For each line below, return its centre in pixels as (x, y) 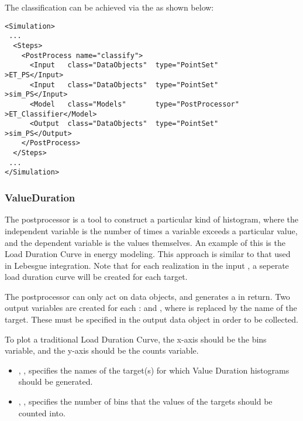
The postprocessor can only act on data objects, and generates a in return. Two (147, 296)
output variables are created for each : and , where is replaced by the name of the (151, 308)
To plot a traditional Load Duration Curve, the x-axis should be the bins (136, 339)
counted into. (42, 413)
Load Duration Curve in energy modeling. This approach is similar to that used (148, 254)
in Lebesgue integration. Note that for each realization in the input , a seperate (147, 265)
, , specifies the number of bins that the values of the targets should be (145, 401)
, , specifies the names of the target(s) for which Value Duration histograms (154, 370)
